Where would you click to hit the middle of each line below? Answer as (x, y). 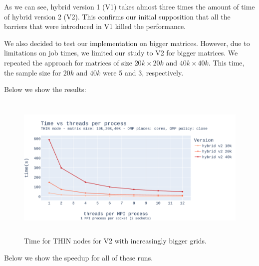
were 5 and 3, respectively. (143, 72)
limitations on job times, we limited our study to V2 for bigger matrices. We (121, 53)
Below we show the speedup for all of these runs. (79, 257)
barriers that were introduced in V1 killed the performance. (95, 26)
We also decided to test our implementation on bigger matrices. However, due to (127, 43)
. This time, (226, 62)
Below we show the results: (45, 89)
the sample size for (33, 72)
